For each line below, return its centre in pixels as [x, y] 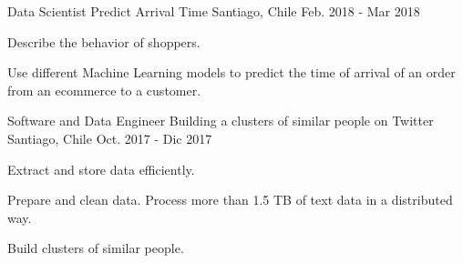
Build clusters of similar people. [96, 248]
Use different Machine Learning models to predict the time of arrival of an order [231, 72]
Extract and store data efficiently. [101, 169]
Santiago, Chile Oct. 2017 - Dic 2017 [110, 138]
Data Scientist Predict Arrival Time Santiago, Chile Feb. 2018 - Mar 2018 [214, 11]
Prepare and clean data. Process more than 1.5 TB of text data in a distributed [230, 200]
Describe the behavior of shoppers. [104, 41]
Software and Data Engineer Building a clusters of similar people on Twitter [221, 121]
